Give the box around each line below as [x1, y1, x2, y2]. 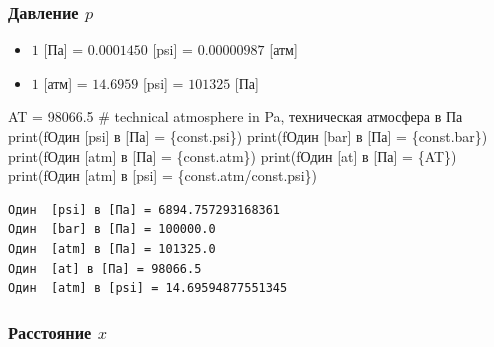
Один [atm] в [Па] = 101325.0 [8, 241, 216, 256]
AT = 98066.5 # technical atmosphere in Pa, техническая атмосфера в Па [8, 106, 463, 127]
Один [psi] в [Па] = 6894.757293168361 [8, 202, 281, 217]
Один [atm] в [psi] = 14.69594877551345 [8, 281, 288, 296]
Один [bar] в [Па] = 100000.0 [8, 222, 216, 237]
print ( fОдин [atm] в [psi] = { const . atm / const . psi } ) [8, 165, 317, 186]
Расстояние [8, 319, 92, 344]
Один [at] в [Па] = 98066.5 [8, 261, 202, 276]
